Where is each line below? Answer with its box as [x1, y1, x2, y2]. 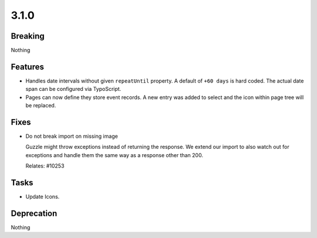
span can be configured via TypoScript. [25, 86, 122, 93]
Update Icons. [25, 193, 60, 200]
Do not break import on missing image [25, 132, 119, 140]
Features [11, 62, 44, 72]
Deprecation [11, 208, 58, 218]
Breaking [11, 31, 45, 41]
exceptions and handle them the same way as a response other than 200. [25, 151, 204, 158]
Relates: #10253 [25, 162, 65, 169]
